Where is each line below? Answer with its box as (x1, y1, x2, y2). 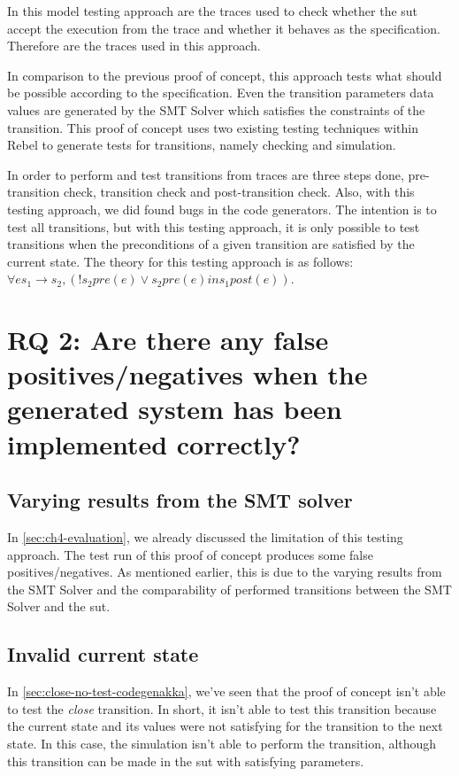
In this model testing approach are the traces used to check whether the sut (7, 2, 418, 19)
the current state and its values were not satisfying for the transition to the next (7, 717, 443, 735)
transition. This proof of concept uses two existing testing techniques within (7, 118, 418, 136)
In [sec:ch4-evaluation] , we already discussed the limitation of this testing (7, 528, 403, 547)
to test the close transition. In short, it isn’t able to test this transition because (7, 699, 437, 718)
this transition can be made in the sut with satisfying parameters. (7, 751, 364, 770)
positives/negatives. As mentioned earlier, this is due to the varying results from (7, 563, 442, 581)
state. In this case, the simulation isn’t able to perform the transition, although (7, 734, 437, 752)
